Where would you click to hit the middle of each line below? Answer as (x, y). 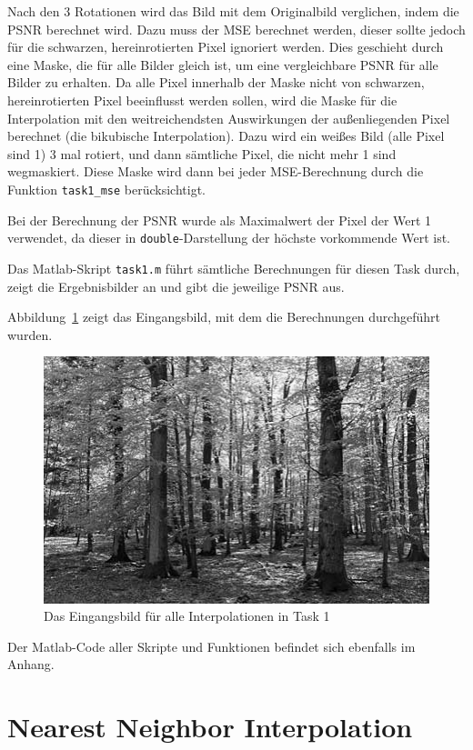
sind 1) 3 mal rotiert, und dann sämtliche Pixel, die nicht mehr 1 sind (202, 153)
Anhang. (31, 664)
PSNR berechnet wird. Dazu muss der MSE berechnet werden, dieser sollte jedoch (236, 29)
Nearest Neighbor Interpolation (210, 727)
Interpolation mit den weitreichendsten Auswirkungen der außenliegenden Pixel (229, 118)
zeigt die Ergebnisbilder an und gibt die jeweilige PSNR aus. (176, 286)
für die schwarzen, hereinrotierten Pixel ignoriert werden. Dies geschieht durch (226, 47)
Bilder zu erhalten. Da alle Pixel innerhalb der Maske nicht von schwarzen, (216, 82)
